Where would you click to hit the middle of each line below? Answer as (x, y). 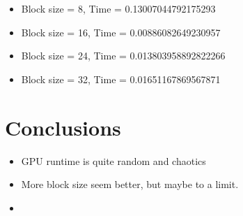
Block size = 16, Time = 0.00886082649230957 (121, 32)
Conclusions (63, 127)
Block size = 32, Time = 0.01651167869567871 (121, 79)
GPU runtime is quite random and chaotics (113, 160)
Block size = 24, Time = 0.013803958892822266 (123, 56)
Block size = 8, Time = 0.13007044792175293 (118, 8)
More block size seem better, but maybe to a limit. (130, 184)
